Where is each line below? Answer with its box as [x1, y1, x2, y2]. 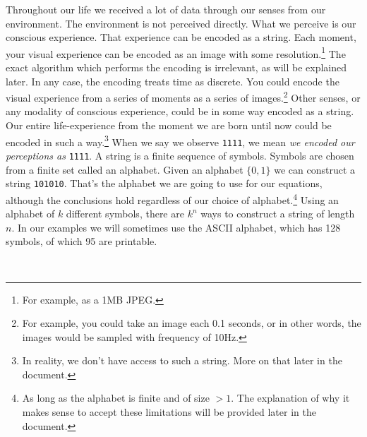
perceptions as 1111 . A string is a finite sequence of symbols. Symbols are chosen [6, 148, 354, 162]
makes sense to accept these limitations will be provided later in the [22, 405, 316, 419]
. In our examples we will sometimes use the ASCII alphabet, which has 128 [11, 220, 341, 234]
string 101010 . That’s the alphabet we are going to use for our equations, [6, 176, 323, 191]
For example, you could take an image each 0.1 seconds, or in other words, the [22, 316, 361, 330]
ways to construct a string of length [200, 206, 355, 221]
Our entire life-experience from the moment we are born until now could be [6, 118, 332, 133]
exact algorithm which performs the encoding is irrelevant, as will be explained [6, 60, 347, 75]
